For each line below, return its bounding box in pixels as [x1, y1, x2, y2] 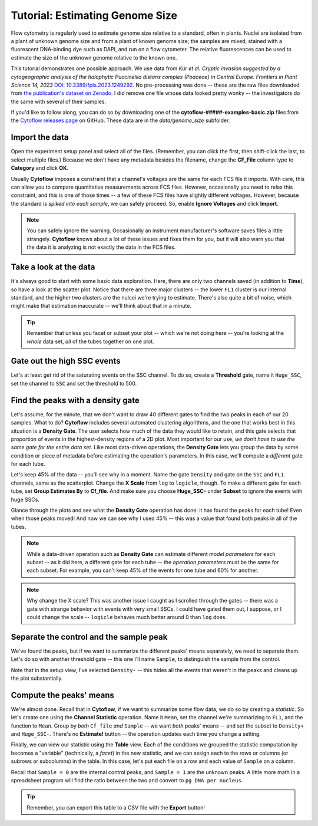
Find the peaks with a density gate [11, 395, 140, 405]
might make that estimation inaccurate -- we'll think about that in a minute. [11, 302, 191, 310]
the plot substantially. [11, 675, 63, 682]
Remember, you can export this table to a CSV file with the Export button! [26, 804, 206, 811]
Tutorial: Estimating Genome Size [11, 9, 178, 22]
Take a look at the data [11, 262, 95, 272]
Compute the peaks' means [11, 690, 115, 700]
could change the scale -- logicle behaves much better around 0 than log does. [26, 613, 227, 620]
